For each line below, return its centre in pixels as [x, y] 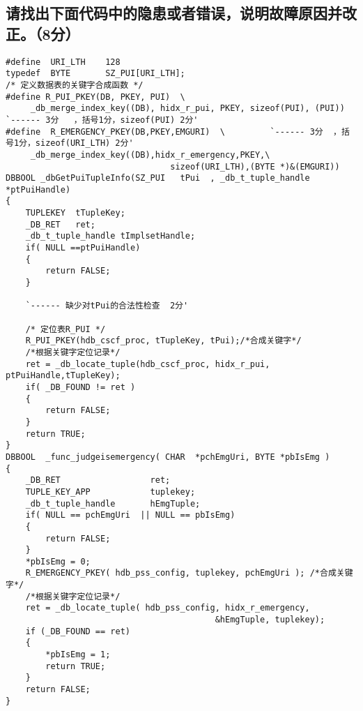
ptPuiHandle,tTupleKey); [63, 376]
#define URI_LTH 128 [63, 62]
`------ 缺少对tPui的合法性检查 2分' [107, 306]
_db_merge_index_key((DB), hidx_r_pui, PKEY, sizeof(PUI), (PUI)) [187, 108]
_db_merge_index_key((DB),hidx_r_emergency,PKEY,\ [150, 155]
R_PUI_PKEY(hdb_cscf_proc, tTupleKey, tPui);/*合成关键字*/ [163, 341]
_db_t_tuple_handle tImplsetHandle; [110, 236]
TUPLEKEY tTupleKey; [75, 213]
